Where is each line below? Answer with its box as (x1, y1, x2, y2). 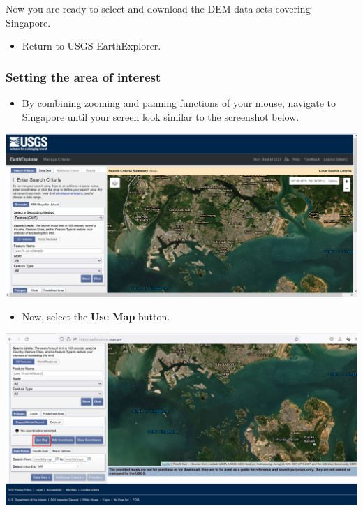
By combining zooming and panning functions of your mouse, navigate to (22, 96, 336, 110)
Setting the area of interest (6, 68, 161, 85)
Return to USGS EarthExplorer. (22, 38, 161, 53)
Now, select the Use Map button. (22, 309, 170, 323)
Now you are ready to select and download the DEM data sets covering (6, 1, 311, 15)
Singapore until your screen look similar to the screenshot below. (22, 109, 299, 124)
